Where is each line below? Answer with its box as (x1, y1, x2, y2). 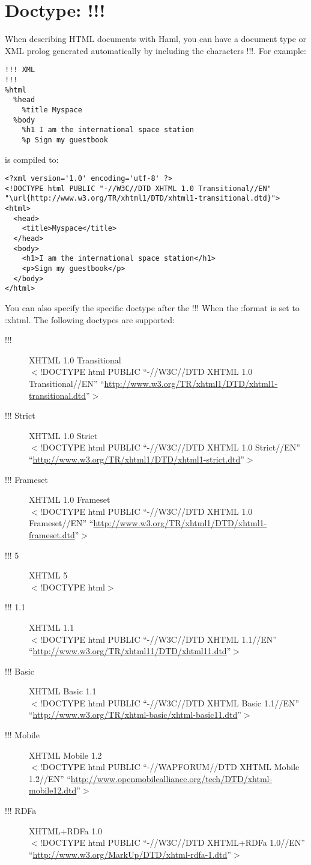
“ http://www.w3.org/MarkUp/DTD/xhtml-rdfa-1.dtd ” (29, 848, 231, 860)
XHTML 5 (29, 569, 68, 581)
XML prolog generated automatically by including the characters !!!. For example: (5, 44, 306, 56)
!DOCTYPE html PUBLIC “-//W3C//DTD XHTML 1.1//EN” (40, 633, 277, 645)
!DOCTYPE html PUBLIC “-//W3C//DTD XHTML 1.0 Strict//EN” (40, 441, 300, 454)
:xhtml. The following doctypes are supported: (5, 313, 175, 326)
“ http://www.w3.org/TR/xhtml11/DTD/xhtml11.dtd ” (29, 645, 231, 657)
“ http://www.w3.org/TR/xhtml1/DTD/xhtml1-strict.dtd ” (29, 452, 244, 465)
